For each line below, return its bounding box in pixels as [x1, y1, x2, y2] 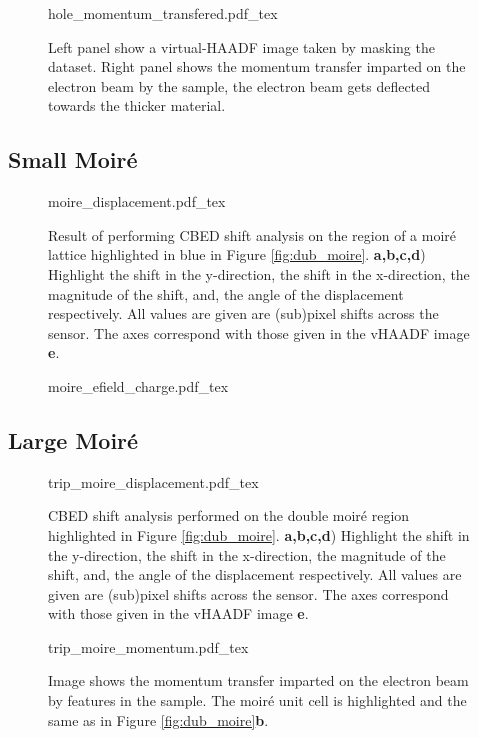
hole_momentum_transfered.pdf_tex [48, 3, 278, 23]
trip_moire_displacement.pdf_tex [48, 471, 259, 492]
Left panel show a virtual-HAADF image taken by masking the [48, 36, 435, 57]
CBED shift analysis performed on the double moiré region [48, 505, 410, 526]
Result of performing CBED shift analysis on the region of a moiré [48, 224, 457, 245]
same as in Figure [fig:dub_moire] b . [48, 709, 269, 730]
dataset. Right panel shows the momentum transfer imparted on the [48, 56, 466, 77]
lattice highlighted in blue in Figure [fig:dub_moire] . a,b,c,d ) [48, 244, 426, 265]
